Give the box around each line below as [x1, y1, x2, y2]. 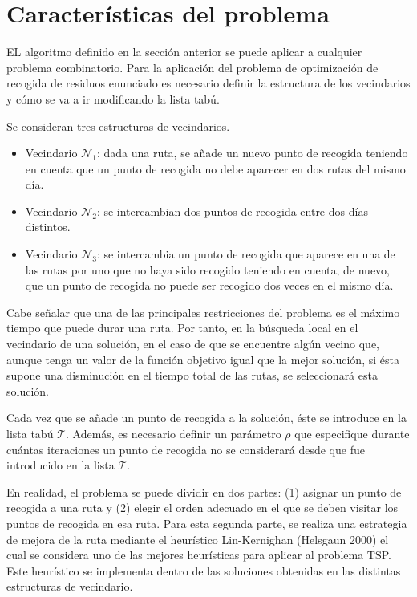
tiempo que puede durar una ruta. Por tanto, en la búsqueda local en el [6, 319, 358, 336]
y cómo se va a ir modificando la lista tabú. [6, 90, 220, 107]
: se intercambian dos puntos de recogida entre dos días [96, 202, 368, 219]
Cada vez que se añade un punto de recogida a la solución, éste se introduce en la [6, 409, 407, 426]
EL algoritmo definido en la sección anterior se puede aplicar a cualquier [6, 43, 362, 60]
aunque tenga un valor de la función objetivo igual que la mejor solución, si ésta [6, 351, 399, 368]
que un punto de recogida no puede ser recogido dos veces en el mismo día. [25, 277, 394, 294]
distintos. [25, 218, 71, 235]
